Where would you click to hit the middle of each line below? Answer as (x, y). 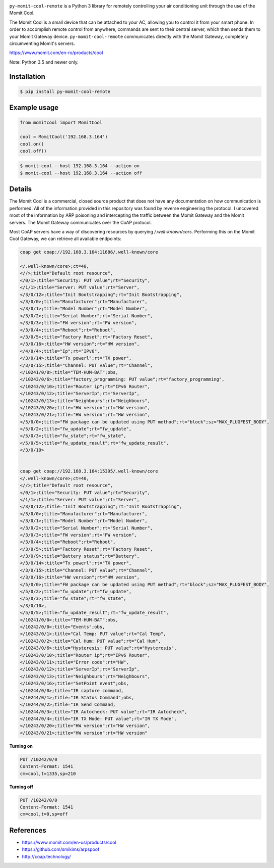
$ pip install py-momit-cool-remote (65, 91)
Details (21, 189)
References (28, 830)
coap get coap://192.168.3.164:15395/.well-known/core (89, 471)
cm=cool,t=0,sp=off (44, 814)
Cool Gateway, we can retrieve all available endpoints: (65, 239)
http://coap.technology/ (47, 856)
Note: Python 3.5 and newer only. (44, 62)
